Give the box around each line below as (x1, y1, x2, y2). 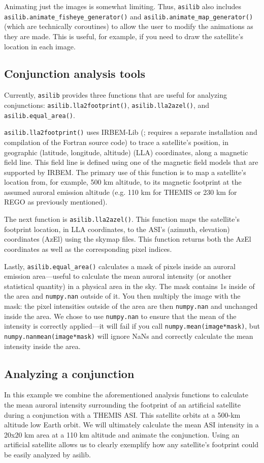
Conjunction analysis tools (4, 66, 146, 81)
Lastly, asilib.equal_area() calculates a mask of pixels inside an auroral (4, 261, 236, 271)
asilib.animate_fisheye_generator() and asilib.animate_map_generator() (4, 11, 253, 21)
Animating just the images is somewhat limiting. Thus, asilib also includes (4, 1, 241, 11)
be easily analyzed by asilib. (4, 449, 91, 459)
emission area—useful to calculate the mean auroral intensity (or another (4, 271, 232, 281)
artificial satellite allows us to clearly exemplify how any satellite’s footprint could (4, 439, 259, 450)
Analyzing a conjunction (4, 365, 135, 381)
